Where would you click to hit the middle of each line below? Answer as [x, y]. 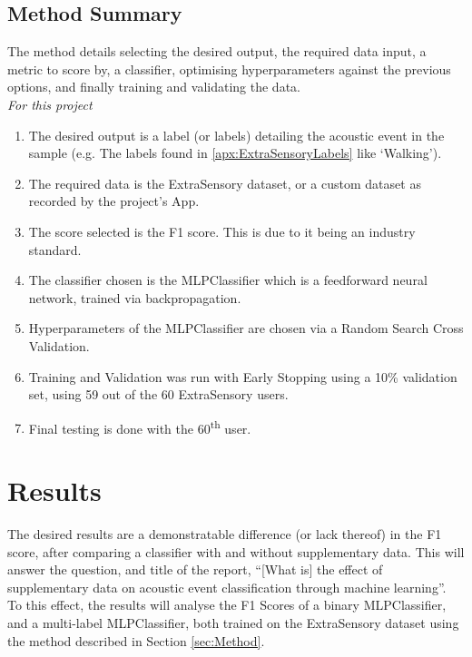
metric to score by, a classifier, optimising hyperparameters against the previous [229, 69]
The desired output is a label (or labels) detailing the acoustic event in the [236, 135]
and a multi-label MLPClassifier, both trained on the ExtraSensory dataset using [233, 623]
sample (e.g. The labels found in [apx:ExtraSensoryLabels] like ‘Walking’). [235, 153]
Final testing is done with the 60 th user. [140, 427]
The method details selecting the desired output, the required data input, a [217, 51]
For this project [50, 104]
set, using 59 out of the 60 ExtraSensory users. [158, 394]
